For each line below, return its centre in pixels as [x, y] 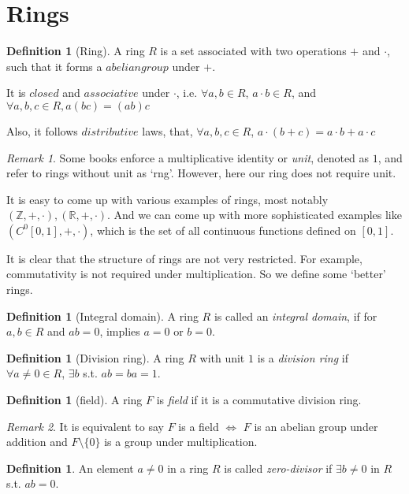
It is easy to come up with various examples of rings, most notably [167, 199]
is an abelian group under [316, 426]
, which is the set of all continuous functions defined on [223, 230]
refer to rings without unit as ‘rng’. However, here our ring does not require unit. [201, 173]
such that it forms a [54, 66]
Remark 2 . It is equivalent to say [85, 426]
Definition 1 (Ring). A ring [76, 51]
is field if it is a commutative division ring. [259, 400]
